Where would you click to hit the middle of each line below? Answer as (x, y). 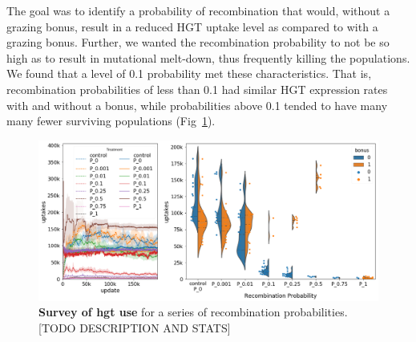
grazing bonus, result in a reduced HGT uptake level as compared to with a (192, 26)
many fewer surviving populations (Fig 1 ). (111, 121)
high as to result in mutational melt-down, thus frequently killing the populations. (208, 57)
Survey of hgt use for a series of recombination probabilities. (193, 312)
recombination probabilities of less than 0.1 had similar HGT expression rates (197, 89)
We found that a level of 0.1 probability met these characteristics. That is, (189, 73)
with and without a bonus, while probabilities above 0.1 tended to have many (197, 105)
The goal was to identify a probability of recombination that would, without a (198, 10)
